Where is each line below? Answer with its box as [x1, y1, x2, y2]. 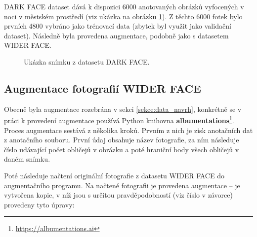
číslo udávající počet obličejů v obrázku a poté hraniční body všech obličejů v [4, 144, 239, 154]
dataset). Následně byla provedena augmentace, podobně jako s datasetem [4, 30, 229, 40]
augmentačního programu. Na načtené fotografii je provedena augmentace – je [4, 180, 240, 190]
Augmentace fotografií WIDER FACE [4, 80, 201, 96]
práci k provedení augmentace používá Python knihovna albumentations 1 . [4, 114, 234, 126]
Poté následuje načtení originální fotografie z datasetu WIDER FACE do [4, 170, 224, 180]
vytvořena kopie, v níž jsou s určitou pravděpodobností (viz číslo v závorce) [4, 190, 233, 200]
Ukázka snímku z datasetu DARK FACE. [24, 56, 150, 67]
